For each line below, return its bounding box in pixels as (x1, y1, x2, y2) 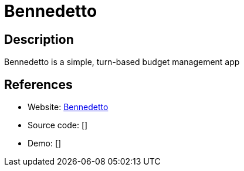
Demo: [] (28, 138, 62, 149)
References (4, 77, 73, 92)
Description (4, 32, 74, 47)
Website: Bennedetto (28, 102, 109, 112)
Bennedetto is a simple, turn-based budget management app (4, 57, 240, 67)
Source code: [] (28, 120, 88, 131)
